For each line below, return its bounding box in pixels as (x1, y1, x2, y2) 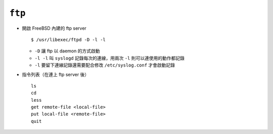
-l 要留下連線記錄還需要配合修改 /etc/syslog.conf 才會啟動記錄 (34, 62, 175, 68)
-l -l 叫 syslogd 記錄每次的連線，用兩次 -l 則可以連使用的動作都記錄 (34, 55, 185, 61)
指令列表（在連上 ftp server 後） (22, 71, 89, 78)
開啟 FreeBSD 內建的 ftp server (22, 25, 87, 31)
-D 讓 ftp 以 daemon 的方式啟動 (34, 48, 100, 54)
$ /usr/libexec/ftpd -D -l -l (31, 37, 106, 42)
